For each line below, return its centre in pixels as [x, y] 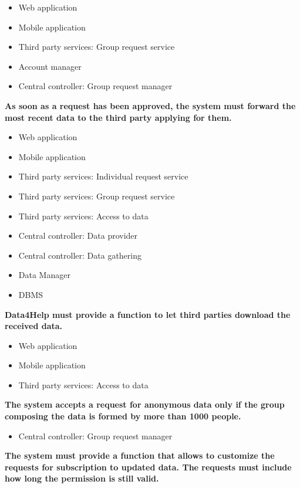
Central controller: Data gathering [80, 255]
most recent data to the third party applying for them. [118, 117]
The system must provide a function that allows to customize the [140, 455]
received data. [34, 326]
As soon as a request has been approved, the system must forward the [150, 105]
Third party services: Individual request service [103, 176]
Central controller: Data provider [78, 235]
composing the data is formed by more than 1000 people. [123, 416]
